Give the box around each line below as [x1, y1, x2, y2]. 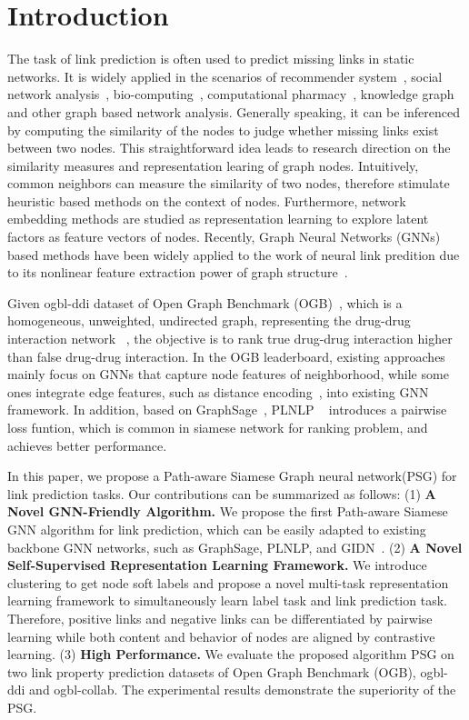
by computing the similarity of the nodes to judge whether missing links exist [7, 120, 439, 139]
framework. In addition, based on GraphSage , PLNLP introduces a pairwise [7, 400, 447, 419]
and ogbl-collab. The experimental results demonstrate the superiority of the [29, 680, 456, 699]
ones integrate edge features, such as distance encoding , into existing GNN [7, 382, 429, 401]
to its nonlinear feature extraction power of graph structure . [7, 263, 348, 282]
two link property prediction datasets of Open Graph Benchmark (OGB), [7, 662, 416, 681]
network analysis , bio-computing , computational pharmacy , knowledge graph [7, 85, 454, 104]
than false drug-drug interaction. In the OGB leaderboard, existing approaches [7, 346, 445, 365]
